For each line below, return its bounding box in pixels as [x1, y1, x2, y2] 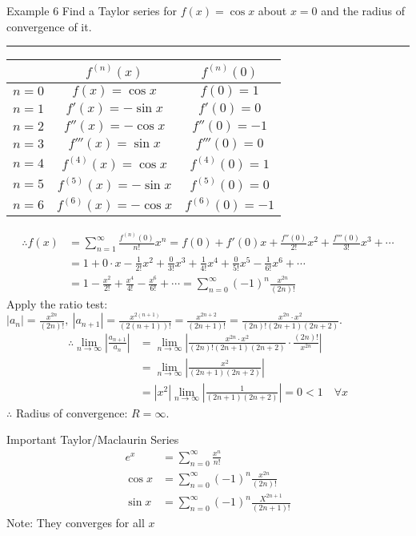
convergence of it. [6, 18, 92, 34]
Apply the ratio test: [6, 295, 108, 312]
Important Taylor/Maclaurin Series [6, 431, 179, 448]
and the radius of [321, 2, 406, 18]
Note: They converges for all [6, 514, 145, 530]
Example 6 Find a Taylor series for [6, 2, 178, 18]
